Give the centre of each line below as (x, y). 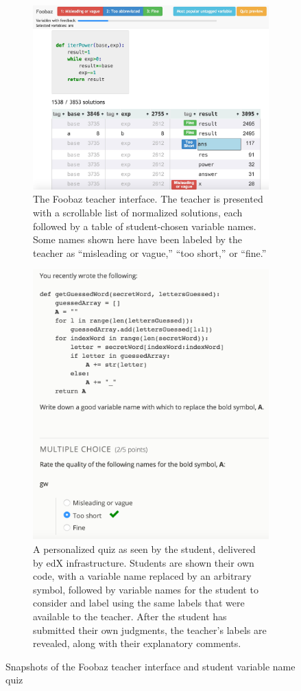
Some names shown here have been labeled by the (138, 239)
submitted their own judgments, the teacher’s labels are (150, 630)
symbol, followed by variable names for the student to (146, 589)
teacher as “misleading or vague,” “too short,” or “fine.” (150, 252)
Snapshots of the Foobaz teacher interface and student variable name (150, 666)
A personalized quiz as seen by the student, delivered (144, 549)
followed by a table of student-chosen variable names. (145, 226)
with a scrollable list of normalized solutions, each (138, 212)
